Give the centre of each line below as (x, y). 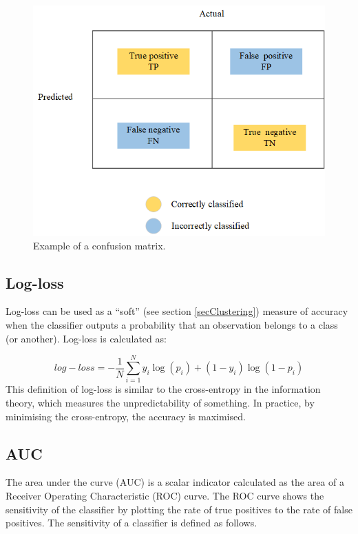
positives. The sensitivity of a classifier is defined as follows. (131, 523)
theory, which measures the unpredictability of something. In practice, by (160, 402)
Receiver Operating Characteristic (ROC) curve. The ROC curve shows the (165, 495)
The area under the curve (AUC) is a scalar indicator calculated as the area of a (175, 482)
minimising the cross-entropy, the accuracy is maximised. (126, 416)
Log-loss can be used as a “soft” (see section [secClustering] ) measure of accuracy (177, 311)
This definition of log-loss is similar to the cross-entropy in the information (163, 389)
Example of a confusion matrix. (99, 245)
